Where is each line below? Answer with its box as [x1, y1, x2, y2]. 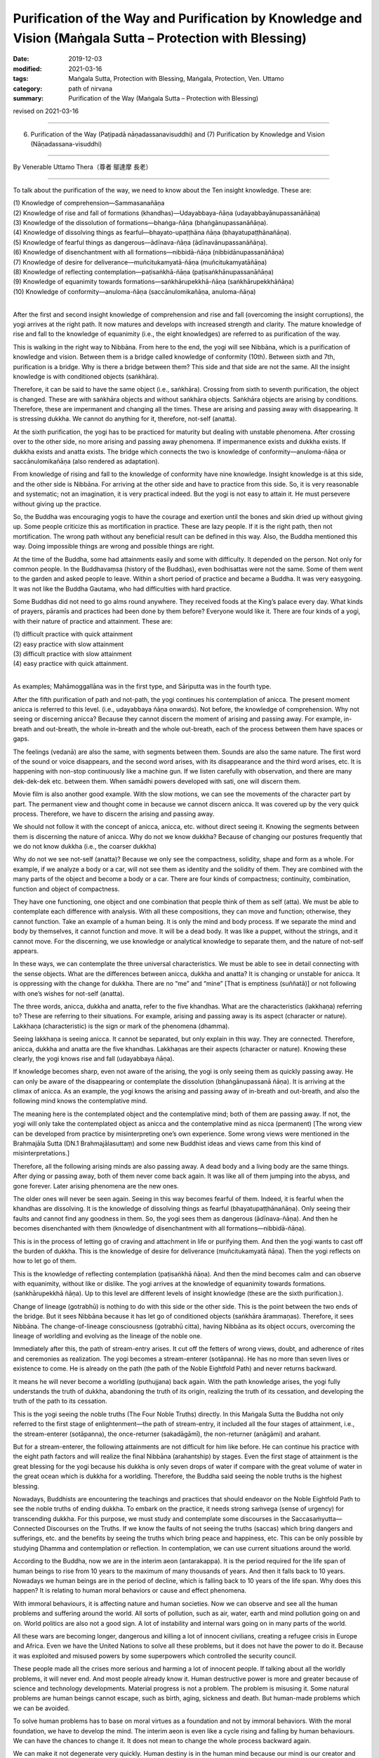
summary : [13, 94, 44, 102]
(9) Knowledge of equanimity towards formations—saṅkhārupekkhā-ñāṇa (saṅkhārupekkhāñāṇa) [13, 278, 295, 286]
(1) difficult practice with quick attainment [13, 630, 133, 639]
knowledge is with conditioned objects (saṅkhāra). [13, 372, 159, 380]
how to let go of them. [13, 1257, 77, 1265]
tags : [13, 75, 29, 83]
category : [13, 84, 43, 93]
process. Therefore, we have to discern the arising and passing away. [13, 809, 215, 818]
